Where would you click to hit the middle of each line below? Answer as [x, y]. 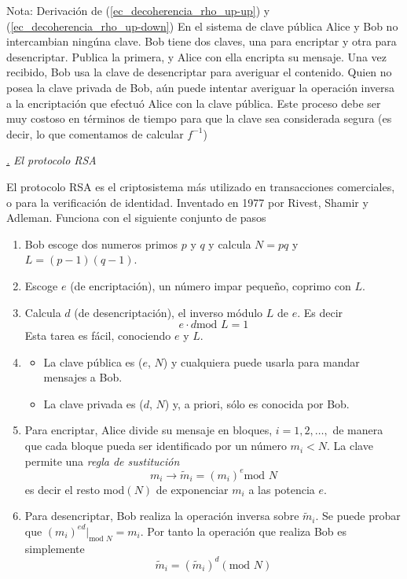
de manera [358, 430]
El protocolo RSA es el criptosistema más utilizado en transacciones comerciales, [201, 186]
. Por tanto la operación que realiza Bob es [244, 531]
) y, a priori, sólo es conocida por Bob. [257, 403]
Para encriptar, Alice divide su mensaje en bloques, [148, 430]
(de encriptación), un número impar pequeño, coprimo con [211, 285]
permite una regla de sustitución [102, 461]
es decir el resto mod [75, 489]
